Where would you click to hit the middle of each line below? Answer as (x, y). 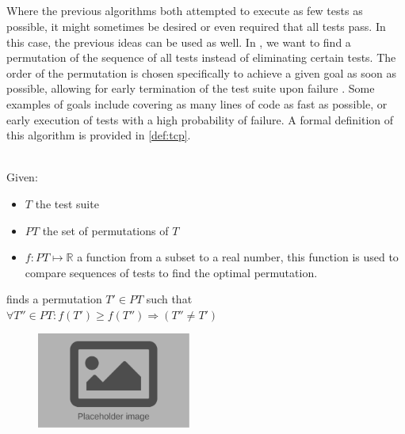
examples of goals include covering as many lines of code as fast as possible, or (197, 103)
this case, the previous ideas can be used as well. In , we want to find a (179, 42)
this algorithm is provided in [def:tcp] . (99, 135)
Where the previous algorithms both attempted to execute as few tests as (185, 11)
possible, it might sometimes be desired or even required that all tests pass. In (196, 26)
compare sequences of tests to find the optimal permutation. (171, 272)
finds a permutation (54, 299)
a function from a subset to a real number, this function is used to (238, 257)
